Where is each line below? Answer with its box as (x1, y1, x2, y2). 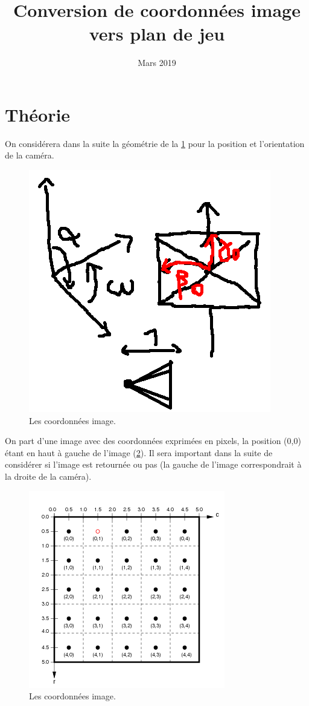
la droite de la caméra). (5, 470, 92, 482)
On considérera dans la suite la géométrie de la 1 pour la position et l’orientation (5, 137, 305, 149)
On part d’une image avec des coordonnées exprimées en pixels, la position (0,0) (5, 434, 301, 447)
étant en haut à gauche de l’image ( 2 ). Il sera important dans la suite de (5, 446, 273, 459)
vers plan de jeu (89, 21, 225, 46)
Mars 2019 (138, 56, 176, 69)
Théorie (5, 102, 71, 126)
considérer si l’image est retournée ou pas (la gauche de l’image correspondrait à (5, 458, 302, 471)
